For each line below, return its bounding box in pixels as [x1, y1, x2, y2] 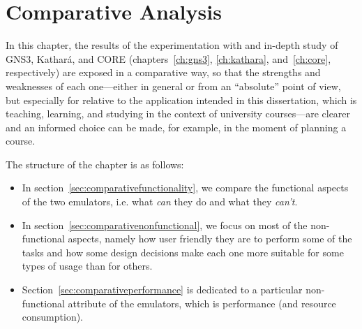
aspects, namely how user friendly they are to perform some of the [68, 231, 352, 246]
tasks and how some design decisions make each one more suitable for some [22, 244, 344, 259]
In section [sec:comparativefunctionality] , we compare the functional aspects [22, 180, 349, 195]
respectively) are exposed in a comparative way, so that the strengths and [6, 65, 321, 80]
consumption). [22, 309, 84, 324]
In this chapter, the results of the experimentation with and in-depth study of [6, 38, 338, 52]
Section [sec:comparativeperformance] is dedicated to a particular [22, 282, 303, 297]
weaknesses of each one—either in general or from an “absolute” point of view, [6, 78, 341, 93]
